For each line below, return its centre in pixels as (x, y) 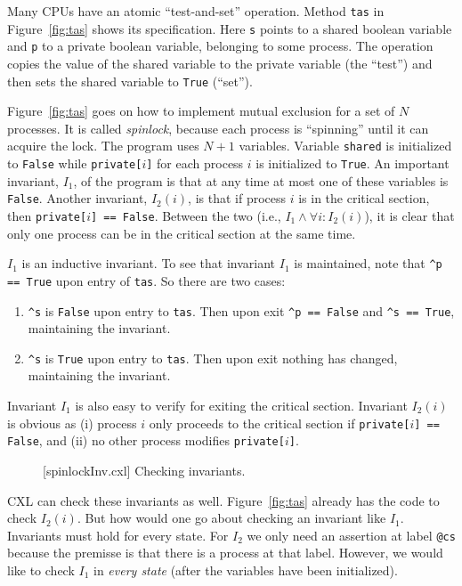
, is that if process (237, 198)
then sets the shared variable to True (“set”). (130, 81)
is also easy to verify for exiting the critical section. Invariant (241, 406)
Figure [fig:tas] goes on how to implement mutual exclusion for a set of (201, 111)
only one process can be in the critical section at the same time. (182, 233)
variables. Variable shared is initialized (345, 146)
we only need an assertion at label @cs (351, 535)
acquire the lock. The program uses (103, 146)
